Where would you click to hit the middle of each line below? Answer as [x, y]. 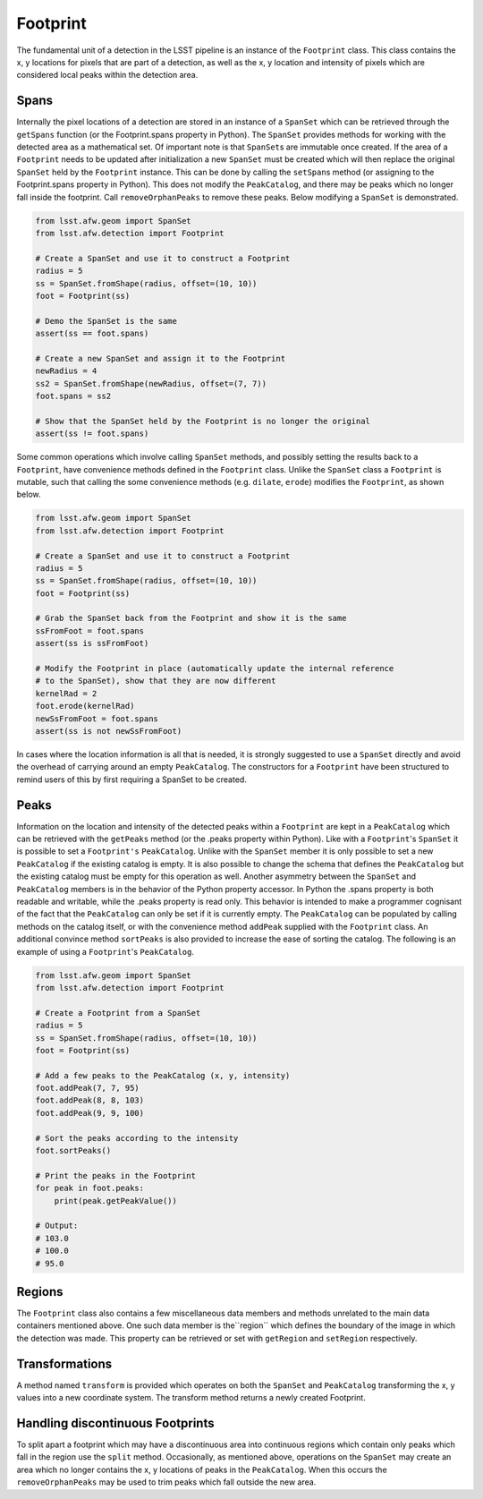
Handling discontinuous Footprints [115, 1423]
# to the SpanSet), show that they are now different [156, 681]
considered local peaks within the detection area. [107, 75]
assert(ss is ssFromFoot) [92, 643]
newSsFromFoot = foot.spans [97, 719]
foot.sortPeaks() [73, 1151]
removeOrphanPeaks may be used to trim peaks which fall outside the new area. [166, 1482]
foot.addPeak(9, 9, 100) [90, 1113]
